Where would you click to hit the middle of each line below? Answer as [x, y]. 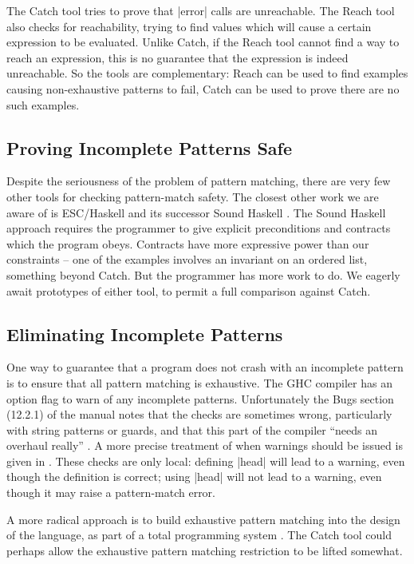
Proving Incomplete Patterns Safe [149, 147]
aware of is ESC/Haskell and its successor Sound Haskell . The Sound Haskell [196, 212]
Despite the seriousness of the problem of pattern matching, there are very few [199, 181]
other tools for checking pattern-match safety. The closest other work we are [193, 196]
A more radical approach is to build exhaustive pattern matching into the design [203, 519]
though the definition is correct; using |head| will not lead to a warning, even [194, 477]
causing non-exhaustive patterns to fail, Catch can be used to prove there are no [203, 88]
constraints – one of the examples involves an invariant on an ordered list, [187, 259]
